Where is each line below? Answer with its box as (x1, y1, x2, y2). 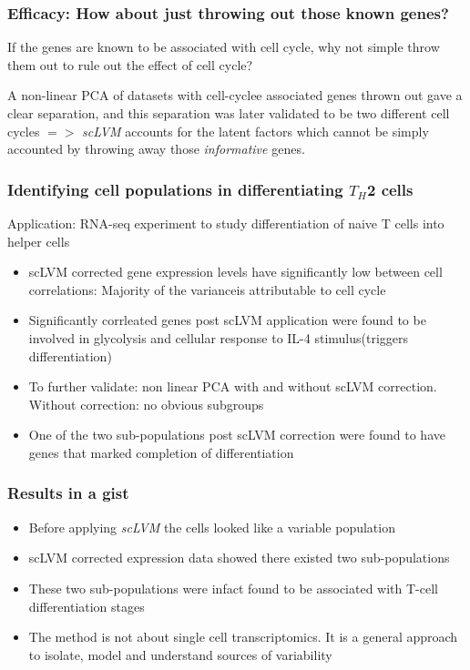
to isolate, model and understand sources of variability (28, 645, 332, 664)
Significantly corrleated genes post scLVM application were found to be (28, 310, 426, 330)
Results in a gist (7, 482, 129, 504)
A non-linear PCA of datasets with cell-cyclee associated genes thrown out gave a (7, 86, 463, 105)
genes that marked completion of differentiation (28, 442, 294, 462)
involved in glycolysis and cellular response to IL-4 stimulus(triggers (28, 328, 409, 347)
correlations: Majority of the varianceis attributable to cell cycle (28, 279, 386, 299)
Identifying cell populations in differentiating (7, 178, 343, 200)
